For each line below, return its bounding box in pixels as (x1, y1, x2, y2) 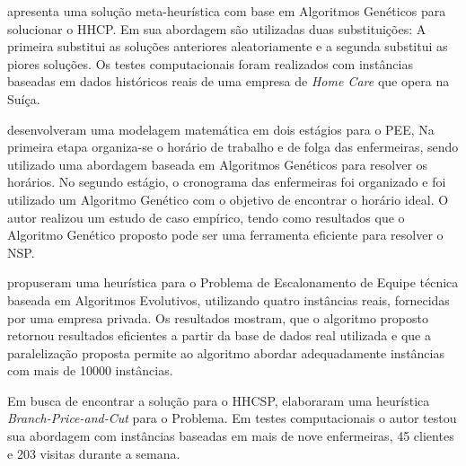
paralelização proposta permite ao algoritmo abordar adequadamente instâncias (7, 343, 444, 362)
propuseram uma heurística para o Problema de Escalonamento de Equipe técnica (7, 273, 459, 292)
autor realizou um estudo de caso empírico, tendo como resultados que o (7, 207, 405, 226)
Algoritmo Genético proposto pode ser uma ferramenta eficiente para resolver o (7, 225, 444, 244)
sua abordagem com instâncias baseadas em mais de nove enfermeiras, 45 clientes (7, 426, 454, 445)
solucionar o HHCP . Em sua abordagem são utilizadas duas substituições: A (7, 19, 426, 38)
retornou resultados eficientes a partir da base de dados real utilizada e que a (7, 326, 431, 345)
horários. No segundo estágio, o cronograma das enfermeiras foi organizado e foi (7, 172, 446, 191)
